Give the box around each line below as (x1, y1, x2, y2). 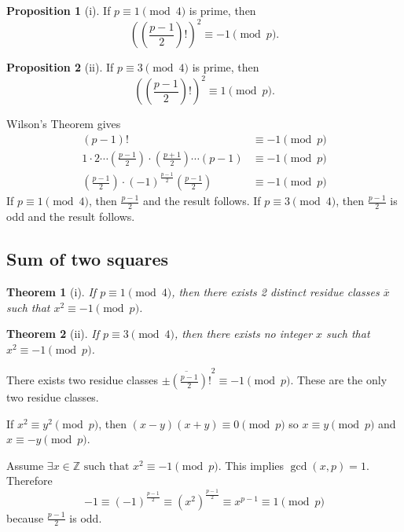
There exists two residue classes (6, 372, 158, 388)
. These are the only (290, 372, 387, 388)
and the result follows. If (143, 193, 261, 209)
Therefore (6, 472, 53, 489)
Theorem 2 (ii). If (6, 325, 100, 342)
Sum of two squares (6, 247, 169, 271)
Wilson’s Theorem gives (6, 116, 121, 132)
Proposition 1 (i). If (6, 2, 111, 18)
